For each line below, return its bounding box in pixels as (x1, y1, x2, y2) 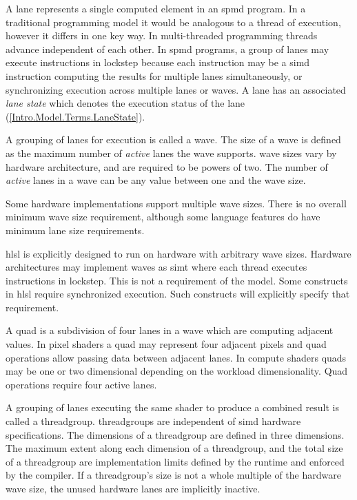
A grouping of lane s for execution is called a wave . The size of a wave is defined (6, 132, 341, 147)
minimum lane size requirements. (6, 222, 145, 237)
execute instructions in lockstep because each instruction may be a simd (6, 55, 310, 70)
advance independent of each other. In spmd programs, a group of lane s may (6, 41, 329, 56)
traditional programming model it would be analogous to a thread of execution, (6, 14, 341, 29)
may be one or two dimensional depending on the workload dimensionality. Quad (6, 364, 348, 378)
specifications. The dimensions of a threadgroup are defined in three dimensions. (6, 427, 345, 441)
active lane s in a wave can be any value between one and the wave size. (6, 173, 306, 187)
